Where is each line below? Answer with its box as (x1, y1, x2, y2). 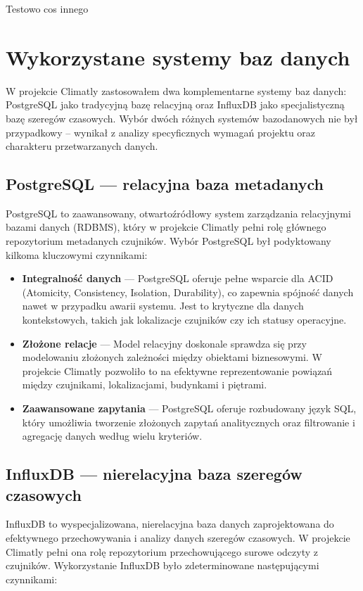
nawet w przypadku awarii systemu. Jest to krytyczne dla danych (22, 298, 304, 313)
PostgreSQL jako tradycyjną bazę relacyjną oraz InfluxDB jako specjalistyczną (6, 97, 345, 112)
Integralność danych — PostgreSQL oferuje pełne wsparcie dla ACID (22, 271, 333, 286)
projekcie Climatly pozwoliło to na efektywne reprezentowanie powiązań (22, 363, 333, 378)
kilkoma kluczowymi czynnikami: (6, 247, 148, 262)
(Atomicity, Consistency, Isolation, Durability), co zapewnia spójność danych (22, 284, 354, 299)
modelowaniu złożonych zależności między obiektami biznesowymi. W (22, 350, 322, 364)
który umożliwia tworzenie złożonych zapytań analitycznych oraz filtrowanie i (22, 414, 355, 429)
